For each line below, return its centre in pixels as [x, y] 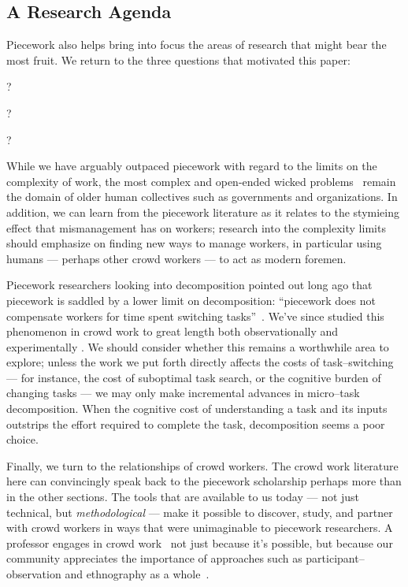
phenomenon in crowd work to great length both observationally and [172, 331]
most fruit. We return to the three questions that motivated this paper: [178, 59]
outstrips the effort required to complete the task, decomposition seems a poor [196, 424]
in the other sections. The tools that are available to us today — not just [183, 497]
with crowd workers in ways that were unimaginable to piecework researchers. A [200, 528]
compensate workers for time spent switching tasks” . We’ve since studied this [195, 316]
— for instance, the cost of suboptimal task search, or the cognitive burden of [194, 377]
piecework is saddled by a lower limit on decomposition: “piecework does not [191, 300]
